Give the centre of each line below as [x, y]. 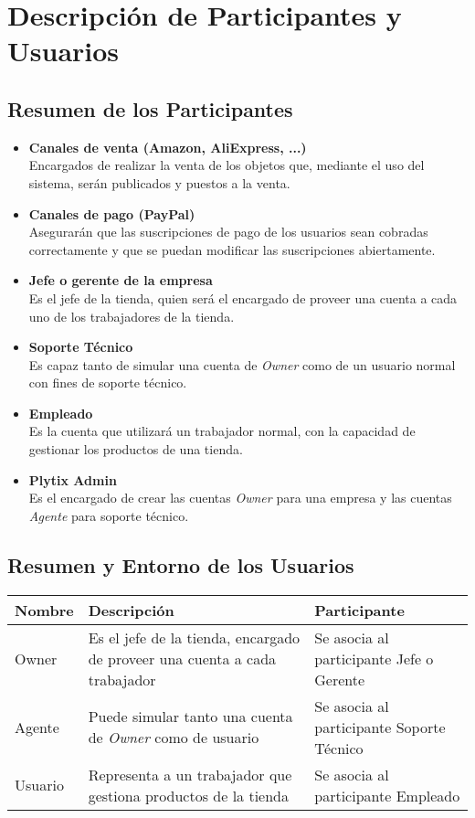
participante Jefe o [374, 658]
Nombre [44, 610]
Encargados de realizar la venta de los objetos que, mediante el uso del [227, 165]
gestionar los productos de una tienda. [136, 449]
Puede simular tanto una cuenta [190, 717]
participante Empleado [387, 795]
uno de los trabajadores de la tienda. [132, 316]
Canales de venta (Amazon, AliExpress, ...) [168, 147]
